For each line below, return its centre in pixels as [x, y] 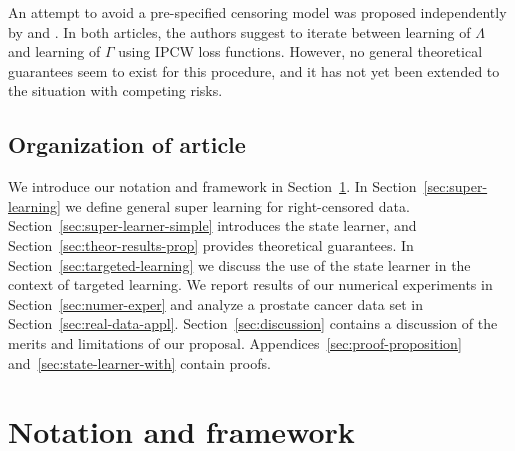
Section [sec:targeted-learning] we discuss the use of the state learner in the [239, 264]
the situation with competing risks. [115, 90]
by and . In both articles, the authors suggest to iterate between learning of [239, 31]
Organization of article [127, 144]
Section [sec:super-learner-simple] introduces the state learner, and [212, 225]
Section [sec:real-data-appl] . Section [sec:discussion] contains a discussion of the [253, 323]
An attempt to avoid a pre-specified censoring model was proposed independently [257, 12]
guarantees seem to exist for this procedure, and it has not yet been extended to [254, 70]
